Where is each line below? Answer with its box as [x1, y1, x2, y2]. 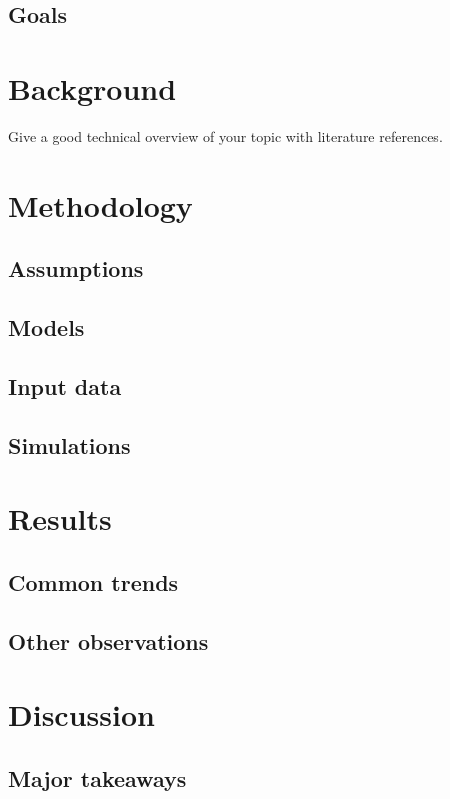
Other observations [8, 625, 209, 656]
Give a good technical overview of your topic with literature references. [8, 125, 443, 146]
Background [8, 67, 177, 108]
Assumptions [8, 253, 144, 284]
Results [8, 498, 112, 539]
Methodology [8, 184, 193, 225]
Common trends [8, 566, 179, 597]
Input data [8, 370, 122, 401]
